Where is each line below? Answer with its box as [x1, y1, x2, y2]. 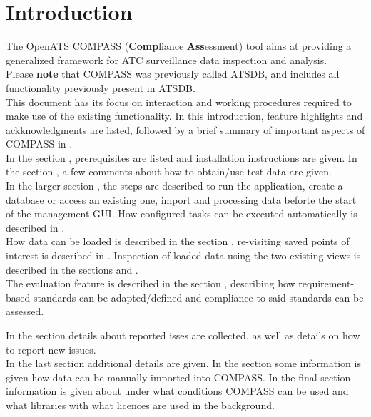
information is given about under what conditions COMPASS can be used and [6, 383, 349, 398]
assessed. [6, 304, 44, 319]
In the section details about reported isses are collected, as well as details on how [6, 328, 360, 342]
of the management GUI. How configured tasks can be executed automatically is [6, 206, 357, 221]
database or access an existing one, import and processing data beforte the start [6, 192, 357, 207]
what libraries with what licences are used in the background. [6, 397, 275, 412]
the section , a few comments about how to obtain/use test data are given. [6, 164, 332, 179]
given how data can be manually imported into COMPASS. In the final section [6, 369, 351, 384]
